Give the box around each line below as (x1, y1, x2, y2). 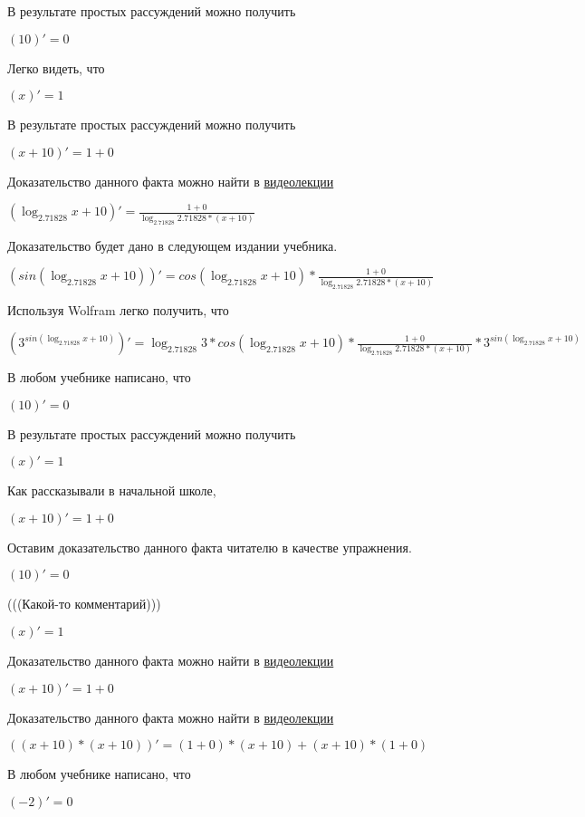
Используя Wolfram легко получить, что (7, 300, 229, 319)
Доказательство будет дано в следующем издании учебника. (7, 235, 338, 255)
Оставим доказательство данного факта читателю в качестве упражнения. (7, 537, 412, 556)
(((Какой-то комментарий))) (7, 594, 161, 613)
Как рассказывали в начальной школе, (7, 481, 216, 500)
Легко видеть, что (7, 58, 105, 77)
